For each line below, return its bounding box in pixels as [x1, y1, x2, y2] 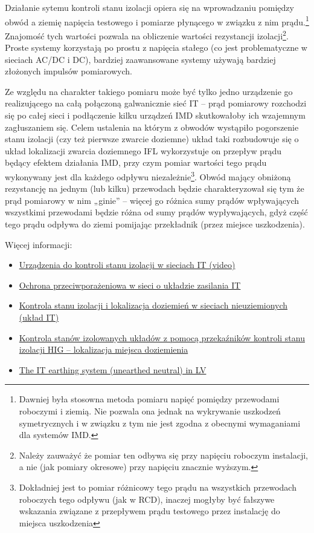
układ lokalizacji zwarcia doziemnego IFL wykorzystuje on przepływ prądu [5, 144, 282, 157]
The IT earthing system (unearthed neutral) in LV [19, 363, 207, 376]
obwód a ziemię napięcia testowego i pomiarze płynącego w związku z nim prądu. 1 [5, 13, 309, 28]
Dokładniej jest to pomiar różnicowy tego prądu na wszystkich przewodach [19, 480, 296, 493]
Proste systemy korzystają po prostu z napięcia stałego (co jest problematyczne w [5, 41, 307, 54]
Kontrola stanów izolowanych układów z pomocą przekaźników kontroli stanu [19, 331, 305, 344]
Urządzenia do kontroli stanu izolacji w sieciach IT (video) [19, 258, 235, 271]
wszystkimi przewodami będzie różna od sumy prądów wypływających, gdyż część [5, 206, 308, 218]
